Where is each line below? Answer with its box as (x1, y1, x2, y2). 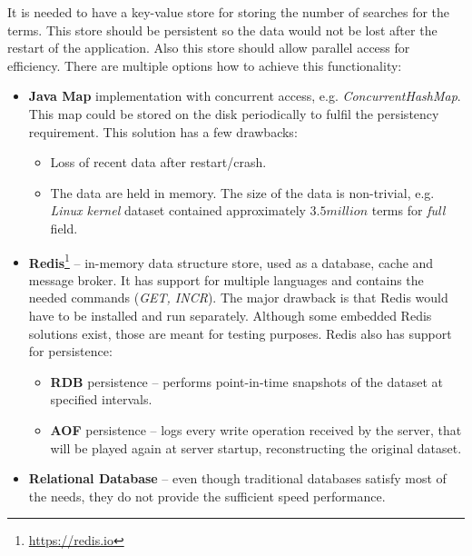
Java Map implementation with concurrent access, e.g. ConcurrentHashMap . (28, 86, 461, 105)
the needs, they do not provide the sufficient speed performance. (28, 486, 386, 505)
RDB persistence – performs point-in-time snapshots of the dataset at (50, 372, 444, 391)
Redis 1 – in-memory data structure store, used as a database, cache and (28, 250, 434, 272)
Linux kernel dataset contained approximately (50, 201, 306, 220)
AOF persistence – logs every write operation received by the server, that (50, 420, 462, 439)
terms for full (371, 201, 446, 220)
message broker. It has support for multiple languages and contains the (28, 270, 424, 289)
